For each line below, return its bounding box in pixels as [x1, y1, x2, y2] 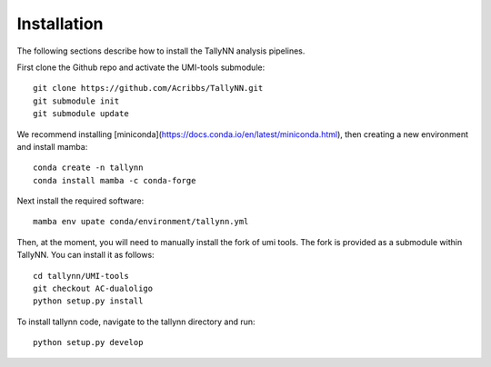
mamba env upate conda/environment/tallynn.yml [33, 216, 249, 227]
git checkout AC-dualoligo [33, 283, 154, 294]
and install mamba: [16, 141, 88, 152]
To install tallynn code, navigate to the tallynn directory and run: [16, 316, 256, 327]
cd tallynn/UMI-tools [33, 271, 129, 281]
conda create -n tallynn [33, 163, 144, 173]
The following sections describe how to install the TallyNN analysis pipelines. [16, 45, 306, 56]
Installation [16, 14, 104, 34]
